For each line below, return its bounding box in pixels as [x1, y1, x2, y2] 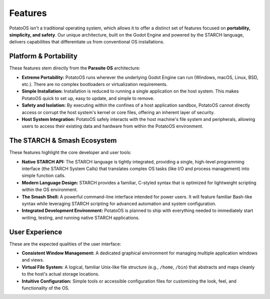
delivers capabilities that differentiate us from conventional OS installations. [9, 39, 164, 45]
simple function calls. [21, 172, 66, 178]
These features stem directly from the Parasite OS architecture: [9, 65, 140, 71]
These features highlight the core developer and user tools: [9, 149, 132, 155]
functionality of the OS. [21, 285, 69, 291]
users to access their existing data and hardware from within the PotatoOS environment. [21, 123, 203, 129]
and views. [21, 257, 44, 263]
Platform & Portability [9, 52, 77, 60]
